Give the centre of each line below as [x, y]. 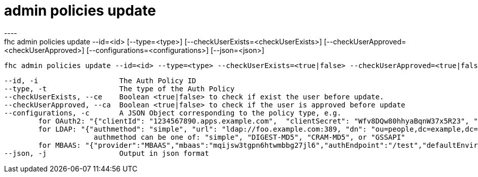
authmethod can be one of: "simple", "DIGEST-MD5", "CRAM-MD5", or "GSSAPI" [250, 137]
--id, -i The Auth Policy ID [100, 80]
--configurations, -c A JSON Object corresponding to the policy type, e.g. [173, 113]
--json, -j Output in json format [107, 153]
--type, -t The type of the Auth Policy [119, 88]
